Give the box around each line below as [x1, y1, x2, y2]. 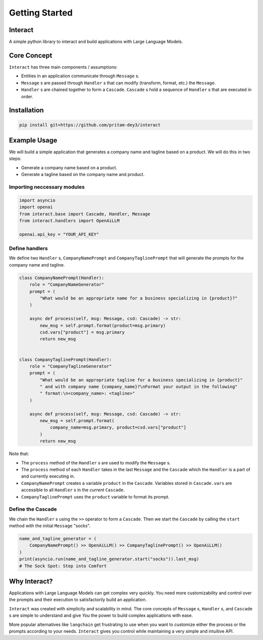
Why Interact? [9, 577, 53, 586]
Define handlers [9, 245, 48, 252]
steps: [9, 156, 21, 161]
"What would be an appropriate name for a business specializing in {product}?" [39, 295, 238, 301]
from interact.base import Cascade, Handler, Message [19, 211, 150, 216]
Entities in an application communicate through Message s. [21, 73, 140, 79]
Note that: [9, 451, 29, 457]
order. [21, 93, 34, 99]
